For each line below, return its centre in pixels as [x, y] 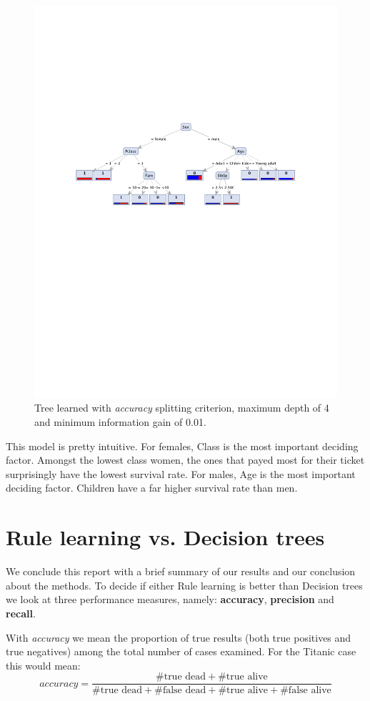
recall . [21, 613]
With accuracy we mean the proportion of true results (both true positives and [179, 637]
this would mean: [43, 665]
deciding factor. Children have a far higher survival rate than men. [152, 488]
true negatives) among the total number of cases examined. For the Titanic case [181, 651]
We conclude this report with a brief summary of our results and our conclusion [181, 571]
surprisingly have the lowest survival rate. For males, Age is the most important [181, 473]
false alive [310, 691]
